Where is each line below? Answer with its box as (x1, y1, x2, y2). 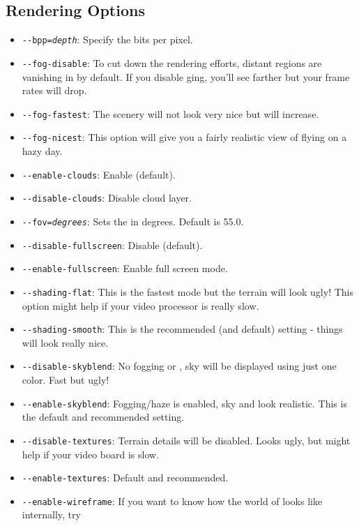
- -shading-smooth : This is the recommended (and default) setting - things (22, 322, 343, 336)
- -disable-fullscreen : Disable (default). (22, 237, 203, 252)
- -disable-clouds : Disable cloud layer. (22, 190, 192, 205)
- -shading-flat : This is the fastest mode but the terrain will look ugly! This (22, 284, 354, 299)
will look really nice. (22, 335, 109, 350)
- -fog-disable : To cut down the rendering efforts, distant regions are (22, 55, 322, 70)
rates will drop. (22, 83, 87, 98)
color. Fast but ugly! (22, 373, 109, 387)
